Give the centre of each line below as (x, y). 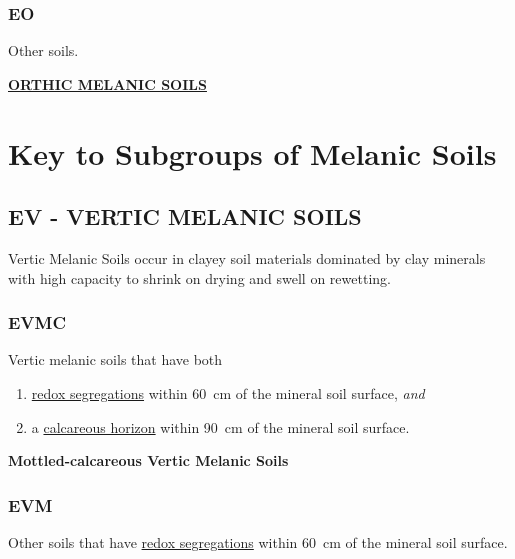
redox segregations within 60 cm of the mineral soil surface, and (228, 392)
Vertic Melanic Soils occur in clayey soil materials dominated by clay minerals (247, 257)
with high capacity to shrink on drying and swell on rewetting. (199, 277)
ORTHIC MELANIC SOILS (107, 83)
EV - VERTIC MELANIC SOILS (185, 216)
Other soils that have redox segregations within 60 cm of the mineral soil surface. (258, 541)
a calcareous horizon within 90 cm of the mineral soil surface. (220, 426)
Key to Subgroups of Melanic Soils (252, 152)
